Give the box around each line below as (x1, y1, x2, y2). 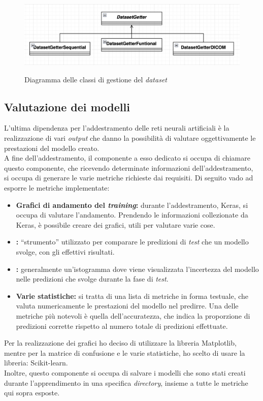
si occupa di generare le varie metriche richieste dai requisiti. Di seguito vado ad (4, 172, 253, 183)
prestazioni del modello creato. (4, 142, 100, 153)
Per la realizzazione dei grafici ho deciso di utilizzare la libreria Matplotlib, (4, 337, 237, 348)
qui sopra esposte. (4, 387, 60, 398)
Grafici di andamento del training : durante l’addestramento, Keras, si (16, 199, 248, 210)
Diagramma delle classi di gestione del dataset (24, 74, 167, 84)
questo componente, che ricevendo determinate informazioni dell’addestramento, (4, 162, 253, 173)
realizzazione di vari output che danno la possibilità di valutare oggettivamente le (4, 133, 256, 143)
